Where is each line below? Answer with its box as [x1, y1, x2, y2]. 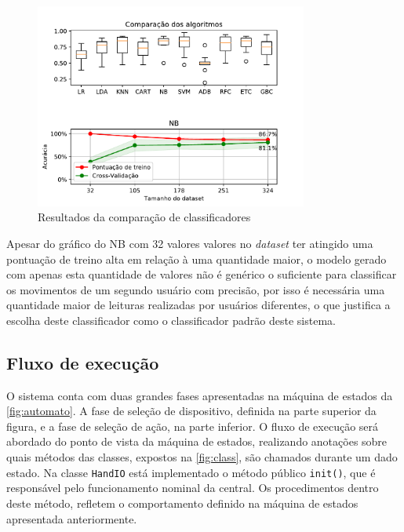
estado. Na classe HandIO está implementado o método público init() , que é [6, 464, 376, 480]
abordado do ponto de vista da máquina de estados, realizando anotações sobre [6, 433, 388, 450]
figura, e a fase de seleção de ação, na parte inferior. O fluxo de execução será [6, 417, 379, 434]
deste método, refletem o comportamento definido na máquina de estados [6, 494, 359, 511]
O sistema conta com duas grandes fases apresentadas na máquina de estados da [6, 387, 393, 403]
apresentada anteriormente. [6, 510, 137, 527]
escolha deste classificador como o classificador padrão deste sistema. [6, 312, 336, 328]
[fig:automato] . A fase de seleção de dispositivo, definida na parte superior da [6, 403, 377, 419]
